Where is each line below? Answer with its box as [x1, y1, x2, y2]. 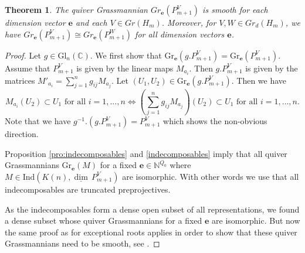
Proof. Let [5, 49, 41, 61]
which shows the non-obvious [163, 115, 267, 127]
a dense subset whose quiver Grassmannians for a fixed [5, 214, 202, 227]
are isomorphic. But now [212, 214, 300, 227]
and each [76, 16, 107, 28]
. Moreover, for [161, 16, 216, 28]
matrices [5, 74, 35, 86]
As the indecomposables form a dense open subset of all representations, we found [5, 203, 300, 215]
